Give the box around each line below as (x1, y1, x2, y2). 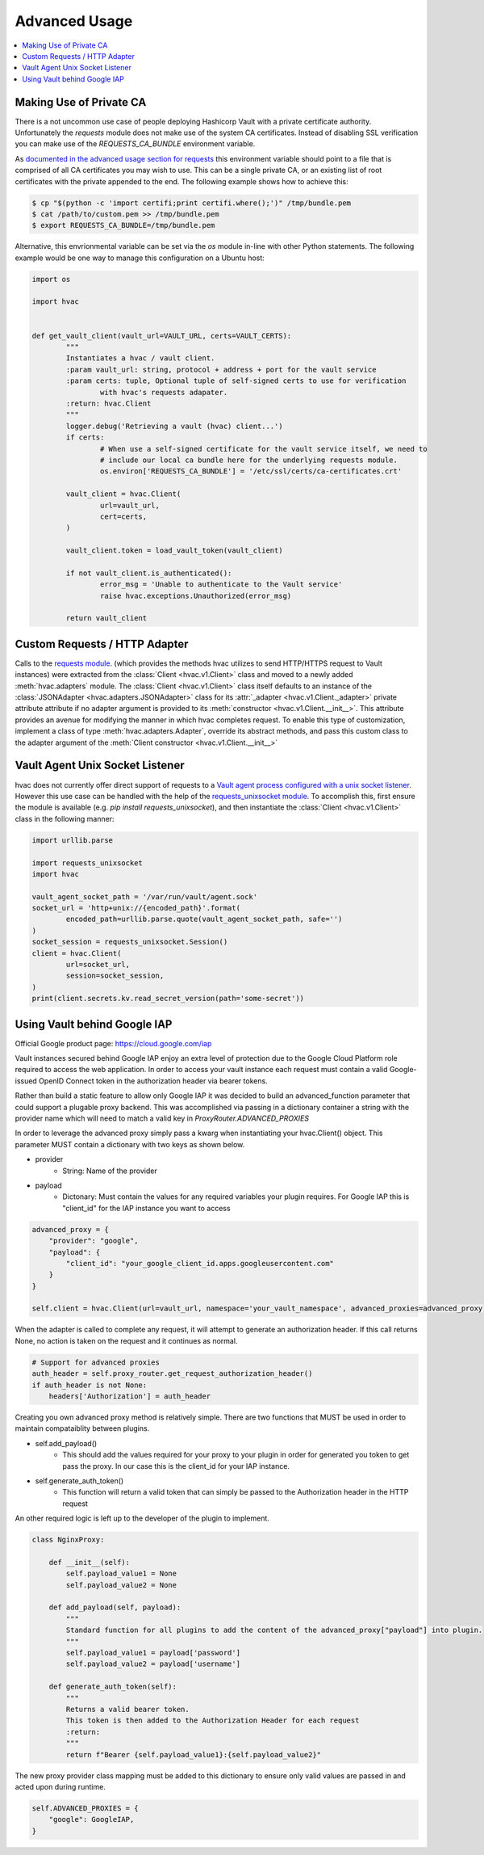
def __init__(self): (48, 1558, 131, 1567)
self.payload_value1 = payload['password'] (65, 1648, 241, 1658)
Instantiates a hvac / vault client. (65, 354, 215, 363)
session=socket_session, (65, 971, 165, 981)
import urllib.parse (31, 835, 113, 844)
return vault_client (65, 614, 148, 623)
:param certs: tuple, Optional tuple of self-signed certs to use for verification (65, 376, 407, 385)
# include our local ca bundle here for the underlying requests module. (99, 455, 398, 465)
